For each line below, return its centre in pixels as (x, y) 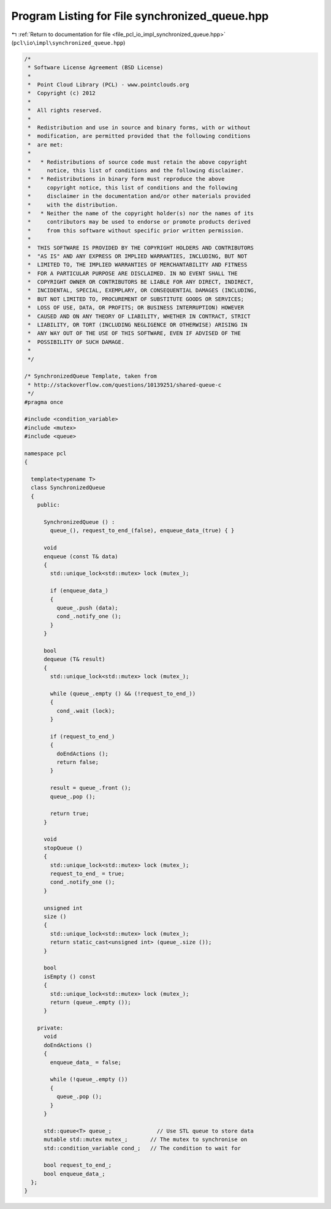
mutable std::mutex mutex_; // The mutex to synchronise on (146, 1139)
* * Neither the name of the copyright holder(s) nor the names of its (141, 213)
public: (49, 505)
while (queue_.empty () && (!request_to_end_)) (123, 693)
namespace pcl (45, 453)
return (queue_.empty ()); (90, 1002)
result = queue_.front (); (90, 788)
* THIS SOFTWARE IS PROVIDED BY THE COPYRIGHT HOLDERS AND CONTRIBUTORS (141, 248)
